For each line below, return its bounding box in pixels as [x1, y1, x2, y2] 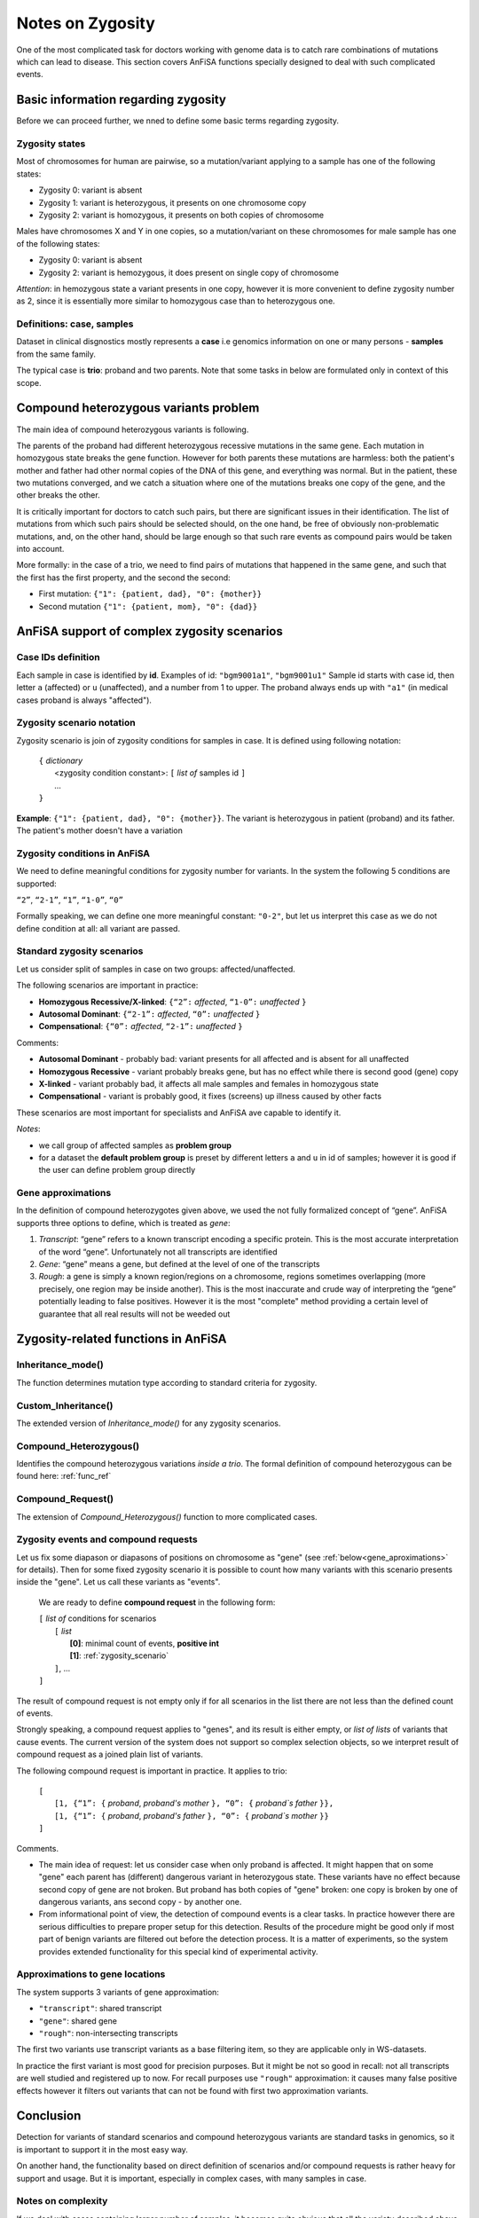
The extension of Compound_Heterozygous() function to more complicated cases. [16, 1511, 318, 1522]
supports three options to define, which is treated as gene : [16, 1217, 231, 1228]
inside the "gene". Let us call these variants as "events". [16, 1577, 221, 1587]
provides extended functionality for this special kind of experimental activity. [38, 1946, 318, 1956]
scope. [16, 377, 42, 388]
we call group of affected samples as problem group [38, 1140, 232, 1151]
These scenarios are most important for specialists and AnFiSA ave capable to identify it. [16, 1107, 342, 1118]
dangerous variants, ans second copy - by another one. [38, 1897, 242, 1907]
